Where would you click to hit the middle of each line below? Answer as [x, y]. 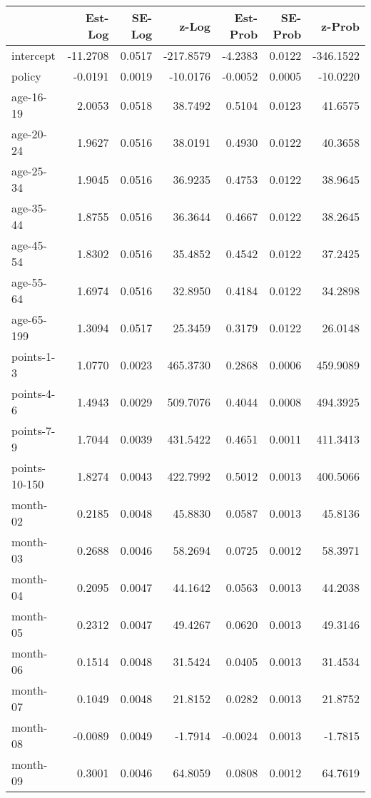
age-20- [29, 134]
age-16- [29, 97]
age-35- [29, 208]
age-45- [29, 245]
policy [26, 76]
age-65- [29, 319]
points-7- [34, 430]
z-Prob [340, 26]
